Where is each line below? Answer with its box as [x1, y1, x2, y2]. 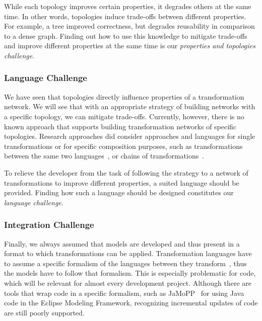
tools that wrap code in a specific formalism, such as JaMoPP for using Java [4, 287, 244, 298]
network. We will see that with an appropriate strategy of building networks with [4, 101, 255, 112]
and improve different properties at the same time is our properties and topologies [4, 40, 255, 51]
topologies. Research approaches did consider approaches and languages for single [4, 131, 255, 141]
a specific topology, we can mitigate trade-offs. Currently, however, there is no [4, 111, 244, 121]
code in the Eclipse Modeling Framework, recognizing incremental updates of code [4, 297, 258, 308]
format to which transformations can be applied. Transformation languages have [4, 248, 252, 259]
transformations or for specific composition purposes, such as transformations [4, 140, 243, 151]
